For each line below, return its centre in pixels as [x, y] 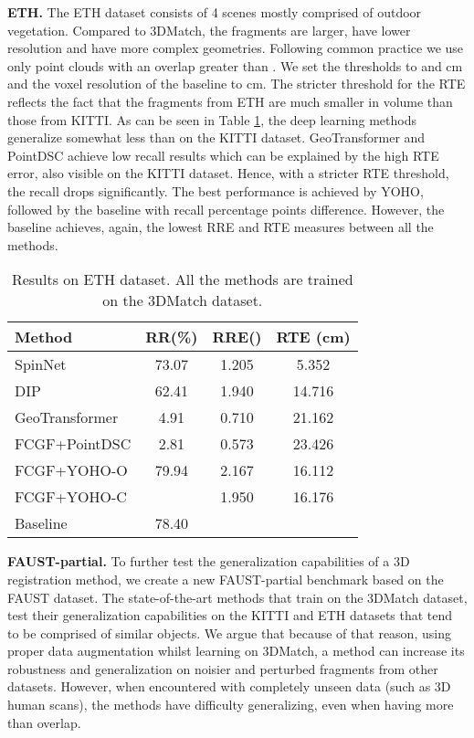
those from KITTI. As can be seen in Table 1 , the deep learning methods [212, 119]
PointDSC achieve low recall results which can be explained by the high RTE [223, 155]
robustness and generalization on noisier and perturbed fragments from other [223, 668]
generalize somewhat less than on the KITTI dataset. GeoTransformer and [216, 137]
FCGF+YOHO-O [71, 470]
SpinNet [41, 364]
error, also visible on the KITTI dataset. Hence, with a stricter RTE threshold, [228, 173]
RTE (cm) [313, 337]
